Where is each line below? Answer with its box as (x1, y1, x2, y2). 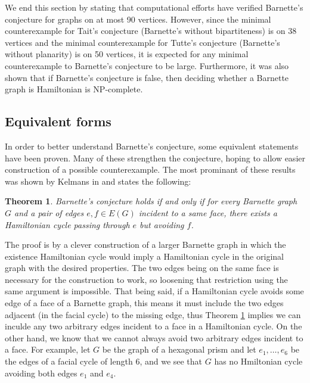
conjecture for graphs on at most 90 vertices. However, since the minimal (5, 13, 271, 25)
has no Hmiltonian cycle (214, 355, 303, 368)
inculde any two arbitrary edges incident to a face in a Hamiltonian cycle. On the (5, 320, 302, 332)
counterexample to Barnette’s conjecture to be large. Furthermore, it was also (5, 59, 289, 71)
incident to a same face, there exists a (138, 206, 277, 219)
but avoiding (139, 218, 184, 231)
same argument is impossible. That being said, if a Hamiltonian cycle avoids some (5, 285, 304, 297)
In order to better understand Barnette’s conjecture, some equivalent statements (5, 139, 299, 152)
